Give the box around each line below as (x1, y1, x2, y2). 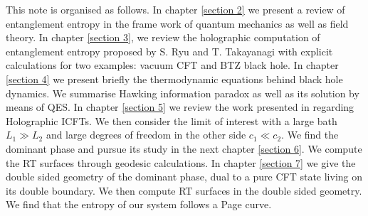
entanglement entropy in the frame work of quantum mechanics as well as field (6, 16, 349, 31)
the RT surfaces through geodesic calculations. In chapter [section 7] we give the (6, 155, 356, 170)
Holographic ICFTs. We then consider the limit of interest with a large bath (6, 113, 337, 128)
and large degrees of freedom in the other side (46, 127, 246, 142)
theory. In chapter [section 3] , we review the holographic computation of (6, 30, 320, 45)
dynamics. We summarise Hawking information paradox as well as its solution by (6, 85, 359, 100)
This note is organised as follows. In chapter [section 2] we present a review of (6, 2, 345, 16)
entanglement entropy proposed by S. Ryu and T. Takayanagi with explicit (6, 43, 333, 58)
